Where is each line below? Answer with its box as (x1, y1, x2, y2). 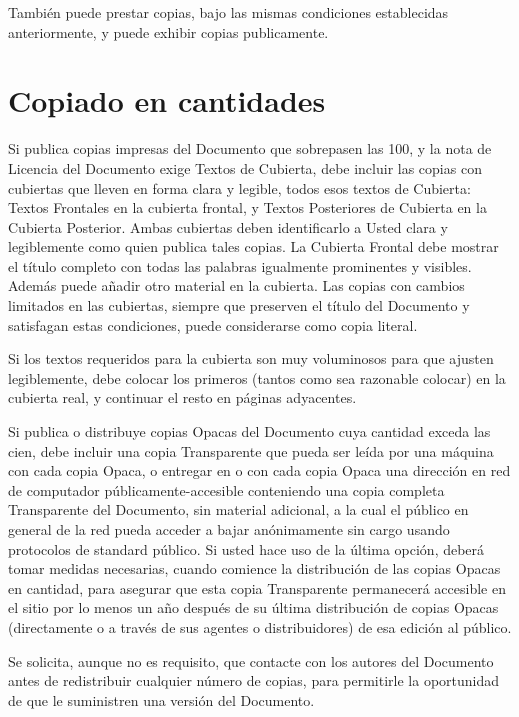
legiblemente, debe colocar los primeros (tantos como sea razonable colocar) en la (8, 367, 506, 388)
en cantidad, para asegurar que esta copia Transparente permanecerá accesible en (8, 577, 506, 598)
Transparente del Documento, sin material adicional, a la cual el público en (8, 499, 469, 520)
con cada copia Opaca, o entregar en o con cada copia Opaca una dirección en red (8, 460, 511, 481)
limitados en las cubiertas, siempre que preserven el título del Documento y (8, 295, 470, 316)
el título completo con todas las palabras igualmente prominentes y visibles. (8, 255, 472, 276)
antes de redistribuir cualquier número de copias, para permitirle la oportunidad (8, 670, 500, 691)
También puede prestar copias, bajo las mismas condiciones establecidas (8, 2, 449, 22)
